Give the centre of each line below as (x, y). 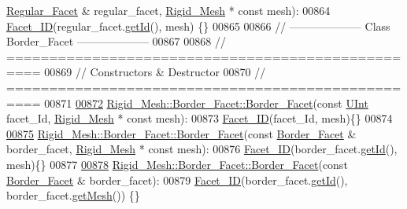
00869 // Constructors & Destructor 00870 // (155, 72)
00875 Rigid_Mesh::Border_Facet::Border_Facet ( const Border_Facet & (181, 133)
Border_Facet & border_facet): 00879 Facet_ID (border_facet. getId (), (177, 180)
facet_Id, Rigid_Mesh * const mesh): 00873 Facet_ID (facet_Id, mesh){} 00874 (200, 118)
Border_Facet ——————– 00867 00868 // (116, 41)
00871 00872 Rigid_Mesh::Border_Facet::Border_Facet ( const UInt (206, 103)
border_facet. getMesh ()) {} (73, 195)
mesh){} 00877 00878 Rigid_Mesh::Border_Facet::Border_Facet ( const (177, 164)
